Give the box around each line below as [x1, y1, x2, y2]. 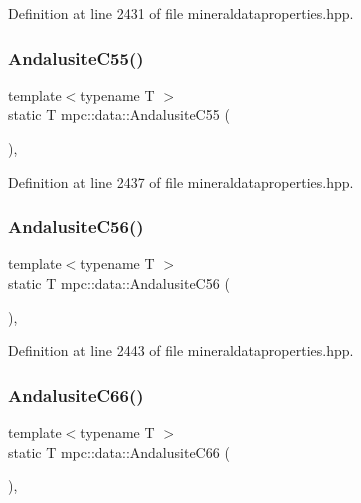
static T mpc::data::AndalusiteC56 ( [8, 273, 230, 293]
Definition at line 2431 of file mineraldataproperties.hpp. [8, 3, 354, 23]
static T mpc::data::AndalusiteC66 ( [8, 441, 230, 462]
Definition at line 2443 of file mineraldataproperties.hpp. [8, 340, 354, 361]
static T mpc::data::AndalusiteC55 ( [8, 104, 230, 125]
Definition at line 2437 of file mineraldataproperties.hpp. [8, 171, 354, 192]
